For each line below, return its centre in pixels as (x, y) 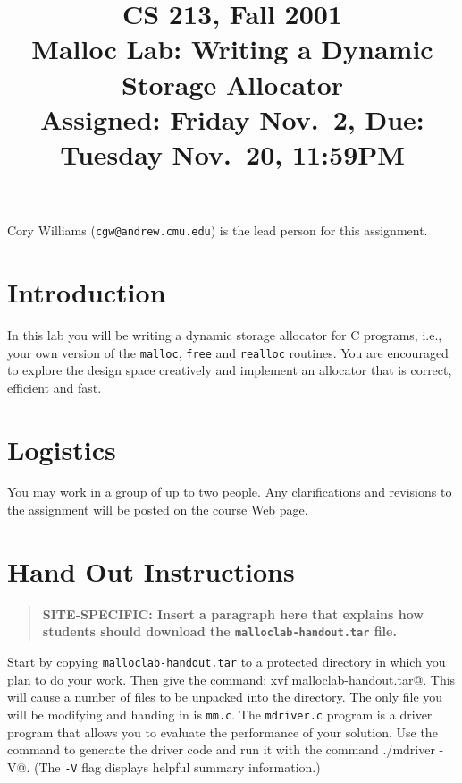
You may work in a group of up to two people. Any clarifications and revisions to (230, 492)
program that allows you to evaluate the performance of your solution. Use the (223, 732)
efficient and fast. (55, 387)
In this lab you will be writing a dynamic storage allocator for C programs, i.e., (225, 334)
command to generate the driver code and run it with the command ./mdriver (221, 749)
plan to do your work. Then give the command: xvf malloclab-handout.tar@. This (231, 679)
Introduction (87, 291)
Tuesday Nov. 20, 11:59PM (232, 153)
